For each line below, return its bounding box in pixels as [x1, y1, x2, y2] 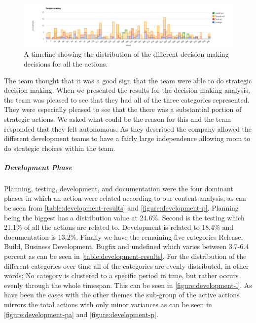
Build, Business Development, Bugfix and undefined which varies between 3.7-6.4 [4, 241, 249, 251]
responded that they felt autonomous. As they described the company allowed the [4, 123, 252, 134]
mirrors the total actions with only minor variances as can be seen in [4, 299, 212, 309]
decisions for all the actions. [24, 58, 108, 69]
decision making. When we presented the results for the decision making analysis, [4, 85, 250, 95]
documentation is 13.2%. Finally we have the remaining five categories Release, [4, 231, 243, 242]
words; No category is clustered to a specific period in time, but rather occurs [4, 270, 239, 281]
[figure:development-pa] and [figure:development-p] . [4, 309, 158, 319]
